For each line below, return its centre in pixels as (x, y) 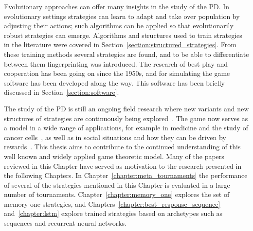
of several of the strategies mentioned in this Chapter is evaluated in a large (117, 185)
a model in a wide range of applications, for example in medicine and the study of (126, 128)
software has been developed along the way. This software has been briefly (114, 82)
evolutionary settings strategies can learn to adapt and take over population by (122, 16)
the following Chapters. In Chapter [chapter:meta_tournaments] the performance (126, 175)
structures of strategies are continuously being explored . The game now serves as (126, 118)
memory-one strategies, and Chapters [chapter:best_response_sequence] (112, 204)
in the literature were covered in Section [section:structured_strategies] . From (120, 44)
